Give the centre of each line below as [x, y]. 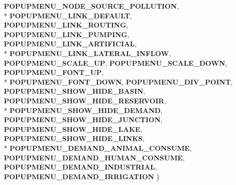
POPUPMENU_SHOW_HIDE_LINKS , [74, 138]
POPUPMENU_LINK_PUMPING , [67, 34]
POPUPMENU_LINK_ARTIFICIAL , [70, 44]
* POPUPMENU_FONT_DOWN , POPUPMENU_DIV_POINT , [118, 81]
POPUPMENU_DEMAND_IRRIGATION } [82, 176]
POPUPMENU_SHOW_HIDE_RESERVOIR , [85, 100]
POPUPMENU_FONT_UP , [54, 72]
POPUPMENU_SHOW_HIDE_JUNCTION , [83, 120]
